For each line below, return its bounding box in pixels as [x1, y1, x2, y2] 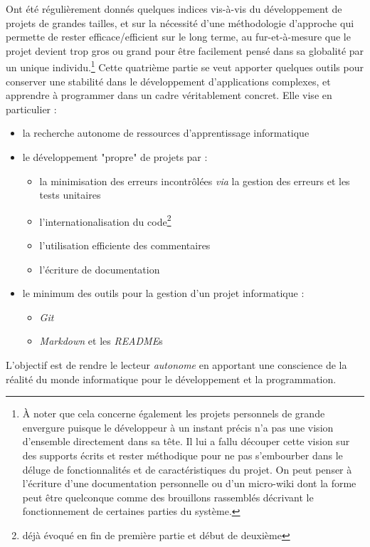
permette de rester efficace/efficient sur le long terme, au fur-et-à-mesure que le [6, 29, 351, 44]
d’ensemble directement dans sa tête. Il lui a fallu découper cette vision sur [22, 434, 350, 449]
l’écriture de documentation [39, 261, 160, 276]
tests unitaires [39, 187, 101, 202]
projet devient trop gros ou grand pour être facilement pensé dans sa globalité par [6, 43, 364, 58]
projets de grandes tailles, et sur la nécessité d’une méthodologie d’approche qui [6, 15, 354, 30]
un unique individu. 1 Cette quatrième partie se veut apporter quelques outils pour [6, 58, 364, 75]
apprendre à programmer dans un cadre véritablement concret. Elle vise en [6, 88, 332, 103]
